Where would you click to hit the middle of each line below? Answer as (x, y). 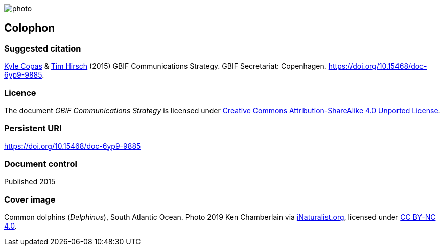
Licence (20, 93)
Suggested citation (43, 48)
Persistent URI (33, 128)
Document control (41, 164)
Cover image (30, 199)
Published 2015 (30, 182)
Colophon (30, 28)
